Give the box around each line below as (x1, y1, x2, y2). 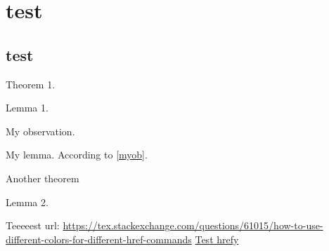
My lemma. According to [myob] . (6, 147, 148, 162)
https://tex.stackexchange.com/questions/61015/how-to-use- (63, 218, 323, 233)
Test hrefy (195, 231, 239, 246)
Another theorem (6, 170, 79, 185)
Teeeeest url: (6, 218, 60, 233)
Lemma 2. (6, 194, 49, 209)
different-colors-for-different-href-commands (6, 231, 192, 246)
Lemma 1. (6, 100, 49, 115)
